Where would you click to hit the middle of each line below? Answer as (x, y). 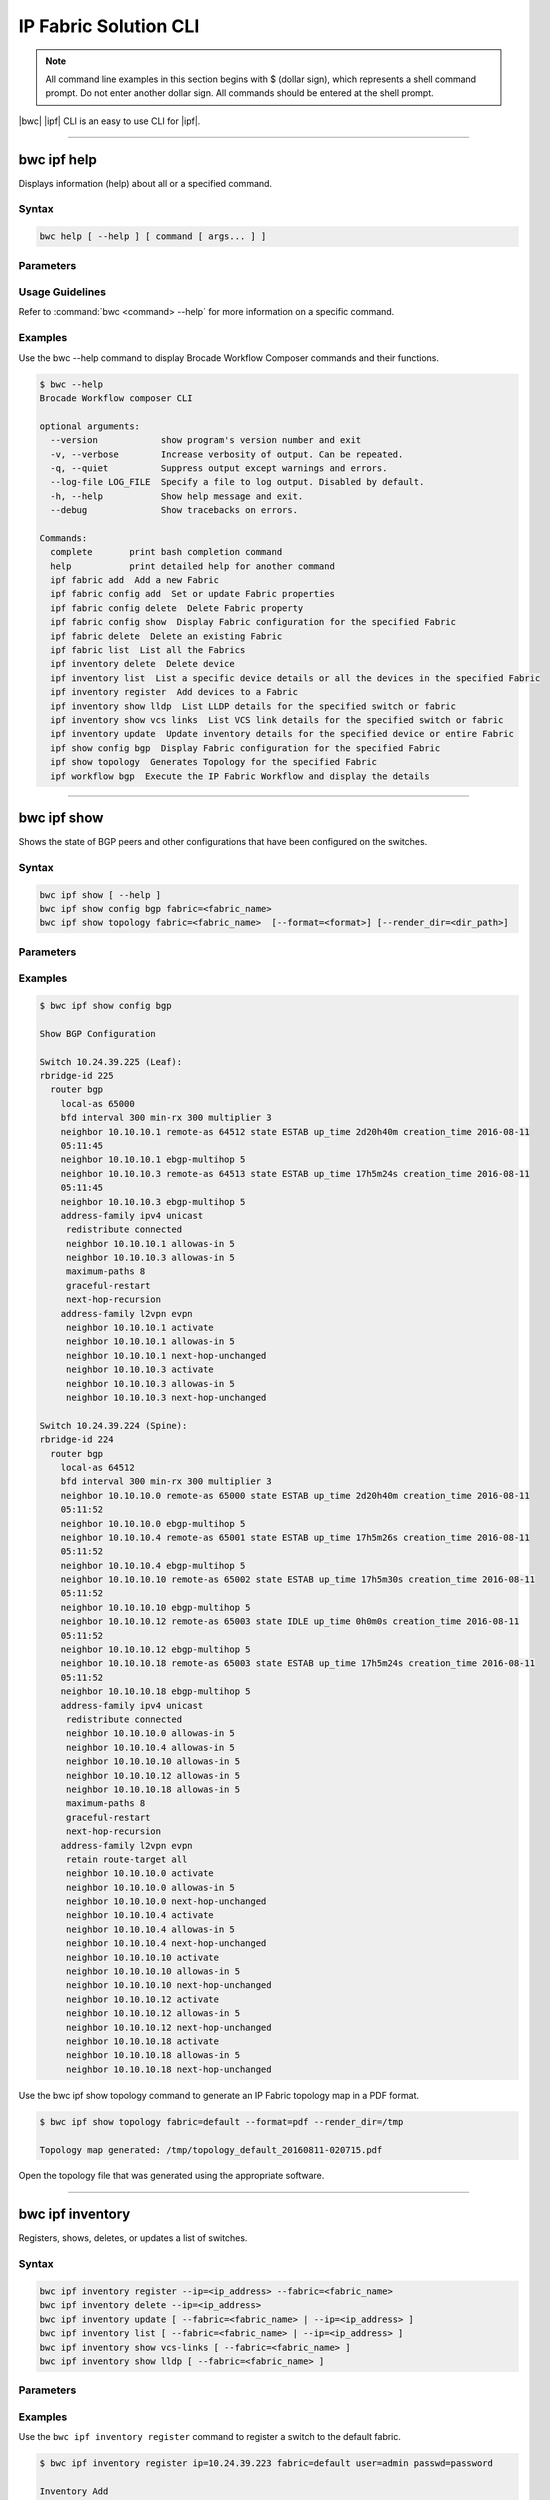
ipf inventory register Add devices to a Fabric (174, 692)
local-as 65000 (97, 1103)
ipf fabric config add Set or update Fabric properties (192, 594)
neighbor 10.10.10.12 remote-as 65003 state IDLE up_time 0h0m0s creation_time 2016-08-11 (290, 1621)
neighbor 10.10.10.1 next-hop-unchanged (166, 1355)
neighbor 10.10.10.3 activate (139, 1369)
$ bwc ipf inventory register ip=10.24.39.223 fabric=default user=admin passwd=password (266, 2463)
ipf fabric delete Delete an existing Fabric (166, 636)
